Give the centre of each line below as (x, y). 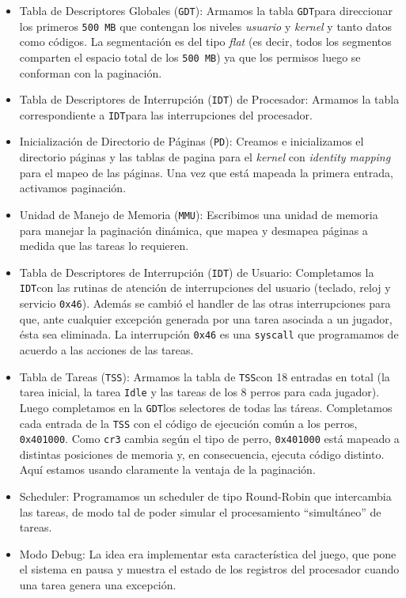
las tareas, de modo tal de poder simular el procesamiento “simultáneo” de (200, 511)
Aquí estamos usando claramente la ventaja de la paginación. (167, 469)
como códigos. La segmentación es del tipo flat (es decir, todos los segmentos (205, 42)
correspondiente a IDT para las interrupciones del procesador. (166, 114)
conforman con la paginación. (91, 72)
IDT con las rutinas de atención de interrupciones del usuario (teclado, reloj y (205, 288)
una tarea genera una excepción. (98, 585)
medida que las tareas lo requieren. (104, 246)
